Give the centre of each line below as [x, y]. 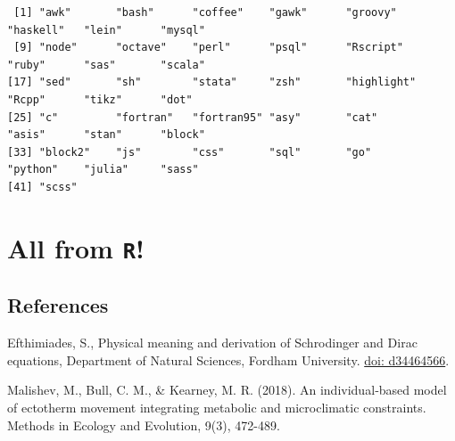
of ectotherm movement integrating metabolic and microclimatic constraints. [217, 408]
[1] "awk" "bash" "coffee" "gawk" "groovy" [205, 12]
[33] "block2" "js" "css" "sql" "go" [190, 152]
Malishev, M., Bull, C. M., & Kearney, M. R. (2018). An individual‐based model [227, 390]
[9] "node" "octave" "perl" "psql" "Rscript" [208, 48]
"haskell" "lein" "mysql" [106, 30]
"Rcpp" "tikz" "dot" [100, 99]
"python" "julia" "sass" [103, 170]
